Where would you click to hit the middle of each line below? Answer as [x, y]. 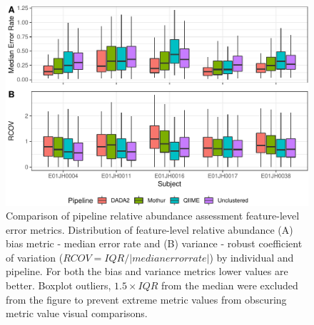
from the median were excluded [230, 285]
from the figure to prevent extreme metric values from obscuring [146, 299]
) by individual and [252, 257]
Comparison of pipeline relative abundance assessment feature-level [153, 216]
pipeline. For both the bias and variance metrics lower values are [147, 271]
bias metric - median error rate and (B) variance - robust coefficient [154, 243]
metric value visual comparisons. [77, 313]
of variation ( [35, 257]
